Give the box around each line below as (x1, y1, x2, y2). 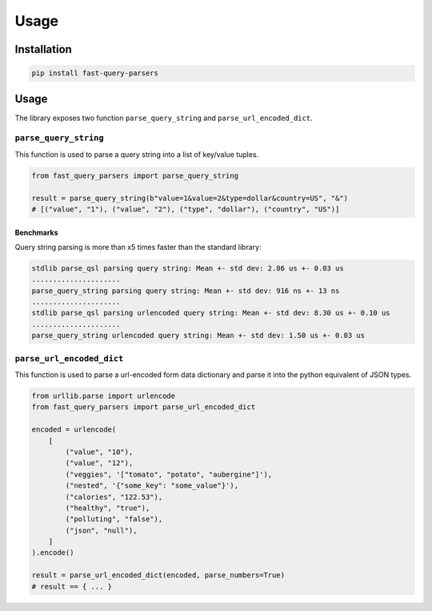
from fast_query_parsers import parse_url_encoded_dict (31, 403, 256, 412)
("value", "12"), (65, 459, 134, 468)
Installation (14, 42, 72, 56)
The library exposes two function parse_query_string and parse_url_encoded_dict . (14, 113, 313, 123)
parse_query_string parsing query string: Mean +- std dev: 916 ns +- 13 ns (31, 286, 340, 295)
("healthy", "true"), (65, 503, 150, 513)
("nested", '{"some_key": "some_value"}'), (65, 481, 239, 490)
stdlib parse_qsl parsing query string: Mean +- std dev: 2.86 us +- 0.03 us (31, 263, 344, 272)
